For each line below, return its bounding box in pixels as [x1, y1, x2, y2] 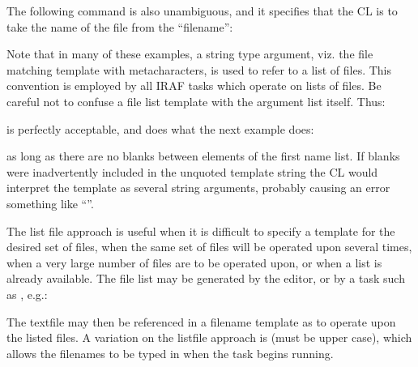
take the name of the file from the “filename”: [6, 18, 233, 35]
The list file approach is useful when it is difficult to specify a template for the [6, 222, 395, 239]
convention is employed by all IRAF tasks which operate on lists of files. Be [6, 77, 382, 94]
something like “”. [6, 194, 94, 211]
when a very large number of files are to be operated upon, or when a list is [6, 254, 382, 271]
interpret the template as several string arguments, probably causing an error [6, 179, 390, 196]
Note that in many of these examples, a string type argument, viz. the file [6, 45, 373, 62]
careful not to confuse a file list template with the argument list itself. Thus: [6, 92, 386, 109]
